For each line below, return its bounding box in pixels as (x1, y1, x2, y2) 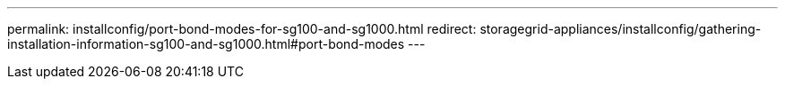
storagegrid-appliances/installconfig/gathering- (479, 21, 762, 36)
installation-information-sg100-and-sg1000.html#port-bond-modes (7, 36, 405, 51)
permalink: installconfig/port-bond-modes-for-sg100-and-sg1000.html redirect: (7, 21, 477, 36)
